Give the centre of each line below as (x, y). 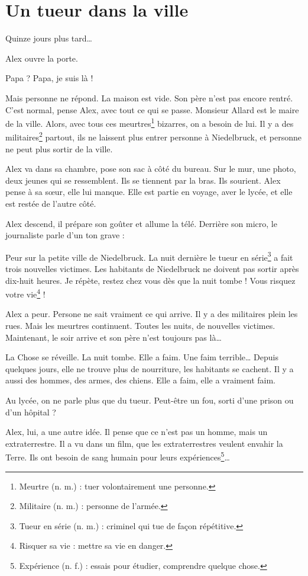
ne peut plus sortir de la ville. (59, 148)
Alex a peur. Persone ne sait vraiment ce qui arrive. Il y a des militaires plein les (152, 314)
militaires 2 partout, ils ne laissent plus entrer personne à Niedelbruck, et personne (153, 136)
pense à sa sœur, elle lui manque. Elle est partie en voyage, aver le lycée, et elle (149, 192)
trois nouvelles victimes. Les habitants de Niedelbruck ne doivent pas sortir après (152, 268)
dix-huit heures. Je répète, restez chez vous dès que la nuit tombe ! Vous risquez (150, 280)
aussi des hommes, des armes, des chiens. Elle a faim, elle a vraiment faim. (140, 380)
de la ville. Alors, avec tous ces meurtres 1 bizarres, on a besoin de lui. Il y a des (150, 122)
